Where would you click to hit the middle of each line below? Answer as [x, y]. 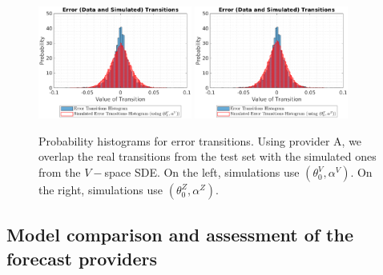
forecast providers [82, 258]
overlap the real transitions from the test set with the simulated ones [208, 156]
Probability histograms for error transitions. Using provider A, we [200, 140]
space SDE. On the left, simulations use [202, 172]
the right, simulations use [101, 190]
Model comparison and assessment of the [180, 235]
